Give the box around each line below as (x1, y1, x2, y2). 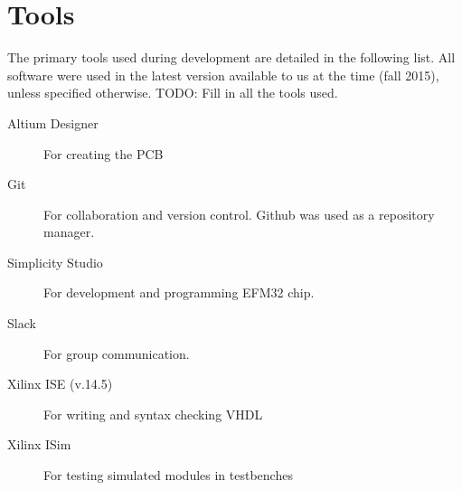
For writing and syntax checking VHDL (43, 404, 263, 423)
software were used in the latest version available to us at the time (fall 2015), (7, 65, 439, 84)
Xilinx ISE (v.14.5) (7, 374, 113, 393)
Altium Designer (7, 113, 99, 132)
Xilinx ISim (7, 435, 71, 454)
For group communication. (43, 344, 190, 363)
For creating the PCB (43, 144, 164, 163)
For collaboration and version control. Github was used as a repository (43, 204, 435, 223)
